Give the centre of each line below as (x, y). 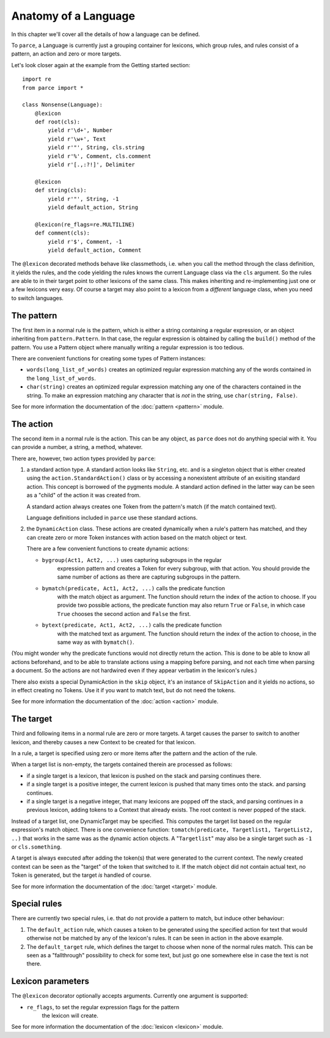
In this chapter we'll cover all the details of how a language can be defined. (106, 34)
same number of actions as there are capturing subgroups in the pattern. (149, 577)
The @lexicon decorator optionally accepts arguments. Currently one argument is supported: (130, 996)
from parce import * (53, 88)
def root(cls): (57, 122)
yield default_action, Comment (95, 250)
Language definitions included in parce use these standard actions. (112, 517)
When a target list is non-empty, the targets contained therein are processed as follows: (122, 764)
